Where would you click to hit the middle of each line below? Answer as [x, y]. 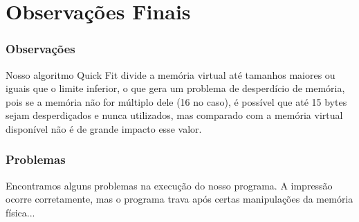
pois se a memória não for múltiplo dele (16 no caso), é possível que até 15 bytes [176, 101]
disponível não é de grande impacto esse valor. [104, 128]
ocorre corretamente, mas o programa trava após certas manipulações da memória [179, 199]
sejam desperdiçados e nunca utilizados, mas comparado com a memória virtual [174, 115]
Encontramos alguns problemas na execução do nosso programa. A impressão [169, 185]
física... [20, 212]
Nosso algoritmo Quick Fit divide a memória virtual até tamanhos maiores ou [171, 74]
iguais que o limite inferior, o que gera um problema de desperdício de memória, [175, 88]
